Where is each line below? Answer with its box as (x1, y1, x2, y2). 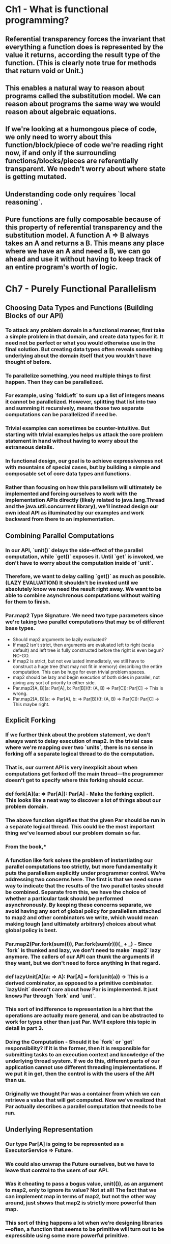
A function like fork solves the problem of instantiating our (5, 856, 153, 863)
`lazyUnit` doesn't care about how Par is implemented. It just (5, 986, 158, 993)
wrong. (12, 690, 28, 697)
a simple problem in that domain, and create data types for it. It (5, 333, 164, 340)
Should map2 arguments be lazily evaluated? (12, 636, 107, 642)
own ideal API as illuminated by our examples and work (5, 509, 144, 516)
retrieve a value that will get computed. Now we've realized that (5, 1096, 166, 1104)
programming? (5, 14, 69, 26)
